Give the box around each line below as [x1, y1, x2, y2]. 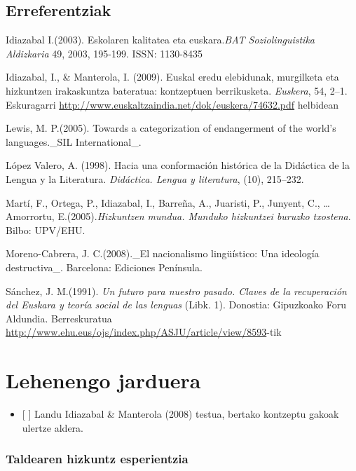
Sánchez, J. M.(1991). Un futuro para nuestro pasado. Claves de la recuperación [6, 283, 347, 298]
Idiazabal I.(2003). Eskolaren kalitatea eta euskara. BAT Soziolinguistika [6, 32, 315, 47]
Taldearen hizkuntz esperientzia [6, 450, 189, 467]
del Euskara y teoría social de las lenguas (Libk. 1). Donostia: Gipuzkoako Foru [6, 297, 347, 312]
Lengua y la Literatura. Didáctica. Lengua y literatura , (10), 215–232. [6, 171, 304, 186]
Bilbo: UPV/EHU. [6, 222, 85, 237]
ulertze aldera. [22, 420, 83, 435]
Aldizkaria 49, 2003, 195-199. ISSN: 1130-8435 [6, 46, 203, 60]
